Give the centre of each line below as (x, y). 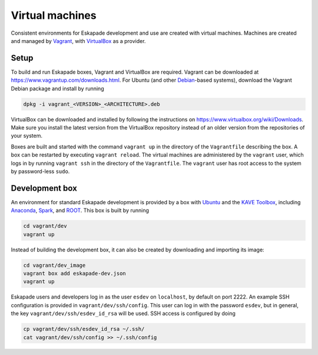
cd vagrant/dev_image (54, 265)
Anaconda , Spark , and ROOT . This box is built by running (80, 210)
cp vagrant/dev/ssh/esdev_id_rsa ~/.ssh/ (84, 329)
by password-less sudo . (40, 171)
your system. (27, 136)
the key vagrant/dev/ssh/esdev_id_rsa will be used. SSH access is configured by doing (123, 313)
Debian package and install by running (57, 88)
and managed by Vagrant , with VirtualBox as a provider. (78, 41)
